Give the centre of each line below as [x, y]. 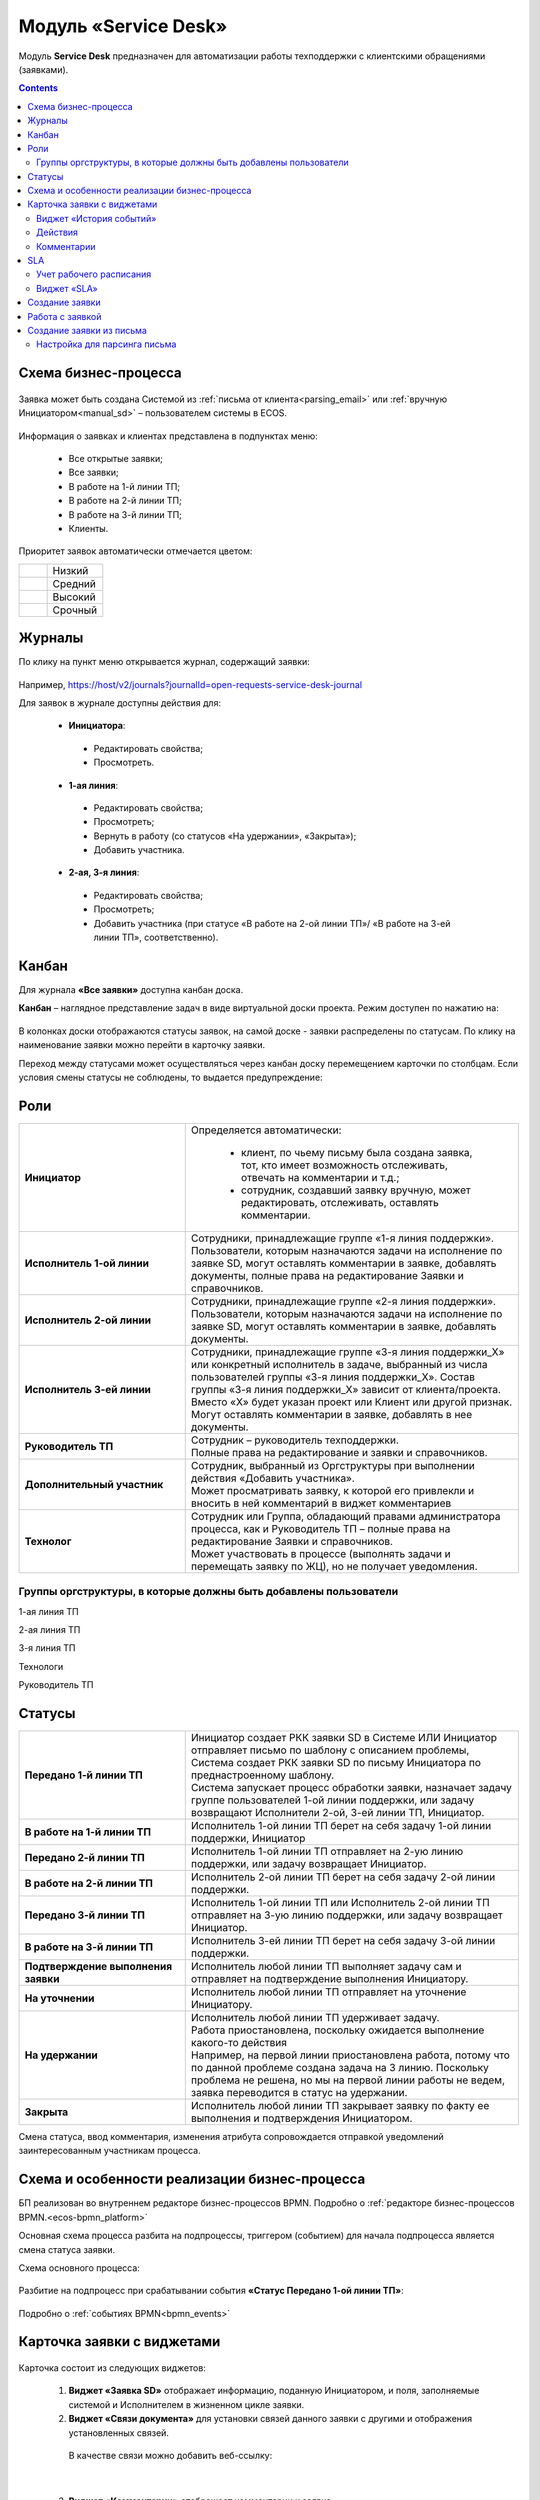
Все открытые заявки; [116, 458]
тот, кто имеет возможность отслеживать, [344, 1165]
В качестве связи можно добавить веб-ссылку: [170, 2456]
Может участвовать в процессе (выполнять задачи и [320, 1553]
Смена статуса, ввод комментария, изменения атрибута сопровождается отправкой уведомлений [231, 2137]
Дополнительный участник [94, 1484]
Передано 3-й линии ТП [84, 1915]
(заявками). [43, 69]
